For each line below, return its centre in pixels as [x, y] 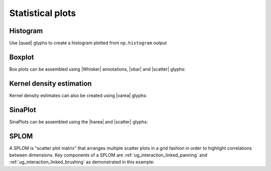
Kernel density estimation [51, 83]
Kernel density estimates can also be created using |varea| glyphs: [78, 95]
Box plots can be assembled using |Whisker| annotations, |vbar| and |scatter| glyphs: [97, 69]
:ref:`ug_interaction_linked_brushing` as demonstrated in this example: [82, 162]
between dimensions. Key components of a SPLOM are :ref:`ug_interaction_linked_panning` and [108, 155]
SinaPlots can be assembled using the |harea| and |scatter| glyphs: [79, 122]
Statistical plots [43, 13]
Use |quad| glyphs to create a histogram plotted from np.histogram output [88, 43]
